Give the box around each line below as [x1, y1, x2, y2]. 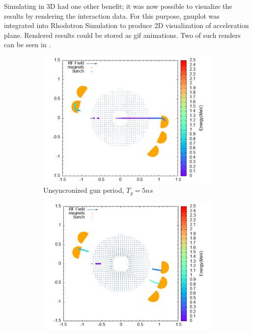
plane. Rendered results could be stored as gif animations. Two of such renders [4, 30, 241, 40]
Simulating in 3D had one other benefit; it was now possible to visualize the [4, 1, 232, 11]
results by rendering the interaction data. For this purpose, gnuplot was [4, 10, 220, 21]
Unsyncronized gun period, [43, 185, 124, 195]
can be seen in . [4, 39, 51, 50]
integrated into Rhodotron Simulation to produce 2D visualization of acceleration [4, 20, 249, 30]
